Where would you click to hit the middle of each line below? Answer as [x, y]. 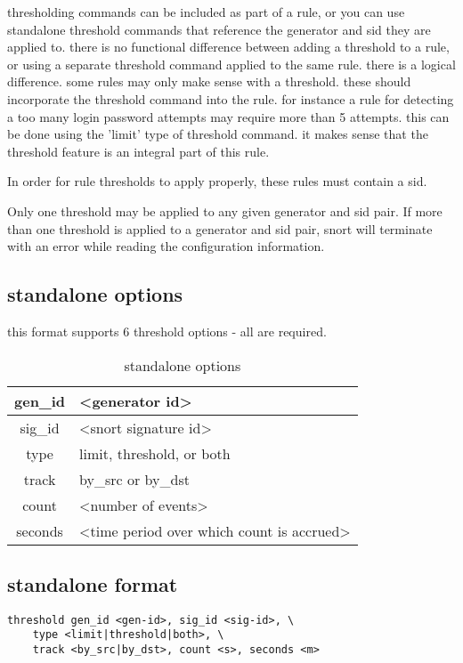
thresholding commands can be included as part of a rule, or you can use [206, 12]
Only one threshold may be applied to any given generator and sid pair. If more [225, 210]
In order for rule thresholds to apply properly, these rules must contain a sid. [217, 181]
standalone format [93, 583]
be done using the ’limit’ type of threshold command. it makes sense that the [218, 134]
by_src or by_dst [134, 479]
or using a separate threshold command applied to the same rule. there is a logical [231, 64]
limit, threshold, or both [155, 453]
